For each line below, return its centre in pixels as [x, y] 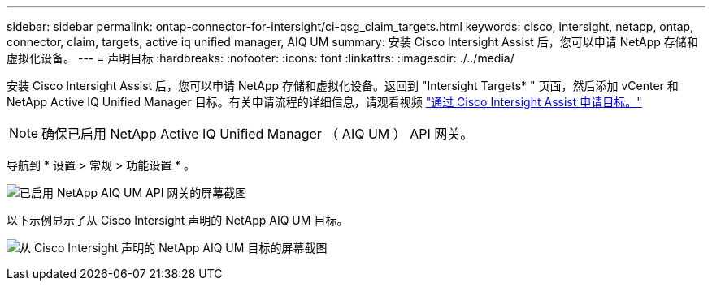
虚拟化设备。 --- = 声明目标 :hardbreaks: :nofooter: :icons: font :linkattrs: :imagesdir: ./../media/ [260, 58]
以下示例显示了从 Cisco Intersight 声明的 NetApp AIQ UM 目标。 [178, 220]
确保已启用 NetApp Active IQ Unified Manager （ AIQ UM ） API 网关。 [258, 134]
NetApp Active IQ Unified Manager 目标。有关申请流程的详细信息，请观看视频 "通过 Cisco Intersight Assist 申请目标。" [324, 102]
